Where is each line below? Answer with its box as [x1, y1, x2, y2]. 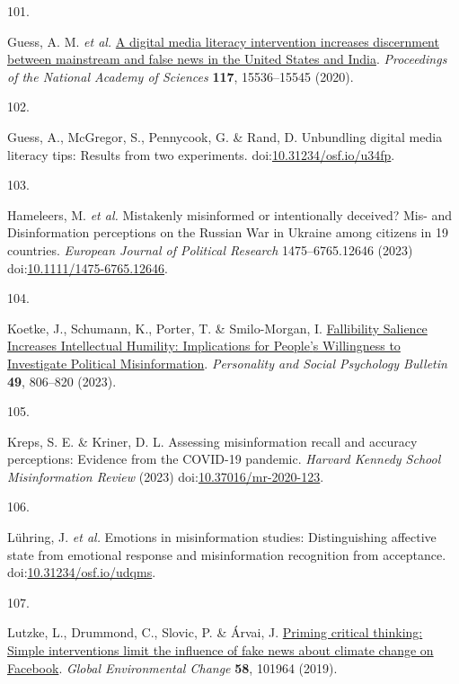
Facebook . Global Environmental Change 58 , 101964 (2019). [7, 658, 338, 677]
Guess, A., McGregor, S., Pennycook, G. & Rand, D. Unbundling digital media [7, 127, 443, 146]
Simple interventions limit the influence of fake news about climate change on [7, 641, 434, 660]
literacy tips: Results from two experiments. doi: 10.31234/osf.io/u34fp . [7, 145, 395, 164]
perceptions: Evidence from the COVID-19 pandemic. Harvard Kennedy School [7, 449, 441, 468]
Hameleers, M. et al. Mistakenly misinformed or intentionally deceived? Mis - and [7, 205, 453, 224]
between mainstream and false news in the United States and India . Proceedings [7, 49, 447, 68]
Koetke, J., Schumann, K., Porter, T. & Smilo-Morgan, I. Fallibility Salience [7, 318, 428, 337]
